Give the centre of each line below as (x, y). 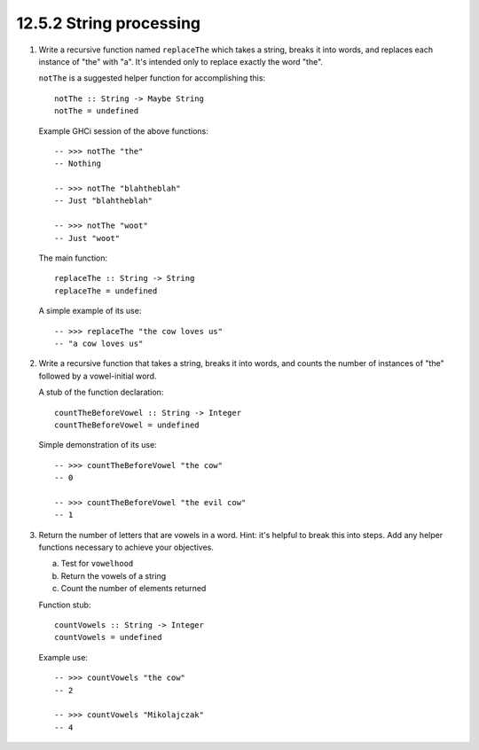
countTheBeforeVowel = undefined (127, 425)
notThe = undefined (97, 111)
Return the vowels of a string (114, 575)
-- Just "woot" (87, 238)
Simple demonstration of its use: (98, 445)
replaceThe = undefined (106, 291)
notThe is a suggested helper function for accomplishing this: (152, 78)
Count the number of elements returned (133, 589)
